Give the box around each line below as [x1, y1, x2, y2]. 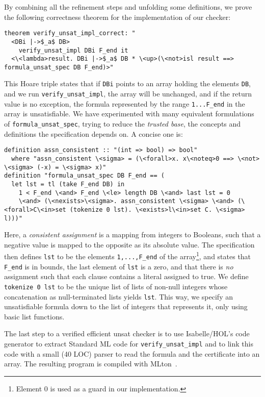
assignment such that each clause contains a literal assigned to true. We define [4, 271, 249, 282]
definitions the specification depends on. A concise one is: [4, 128, 183, 139]
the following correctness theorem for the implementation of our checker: [4, 11, 231, 22]
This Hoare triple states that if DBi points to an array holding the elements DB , [4, 78, 251, 89]
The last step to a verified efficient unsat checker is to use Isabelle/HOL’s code [4, 328, 250, 339]
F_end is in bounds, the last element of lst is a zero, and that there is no [4, 261, 233, 271]
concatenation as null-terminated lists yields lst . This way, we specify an [4, 291, 233, 302]
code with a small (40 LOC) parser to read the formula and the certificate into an [4, 348, 260, 359]
